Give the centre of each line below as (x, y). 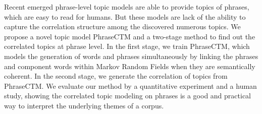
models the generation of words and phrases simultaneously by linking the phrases (131, 56)
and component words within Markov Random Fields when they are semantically (130, 66)
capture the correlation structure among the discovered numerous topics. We (122, 26)
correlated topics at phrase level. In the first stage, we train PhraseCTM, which (127, 46)
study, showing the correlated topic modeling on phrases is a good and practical (128, 96)
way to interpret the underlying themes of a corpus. (84, 105)
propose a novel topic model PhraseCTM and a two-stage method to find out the (130, 36)
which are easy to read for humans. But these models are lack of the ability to (125, 16)
